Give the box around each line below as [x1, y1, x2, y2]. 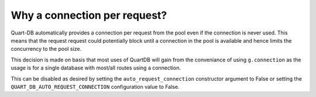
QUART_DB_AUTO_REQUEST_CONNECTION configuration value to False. [11, 83, 180, 90]
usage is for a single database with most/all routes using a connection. [11, 64, 181, 71]
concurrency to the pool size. [11, 46, 82, 53]
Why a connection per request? [11, 9, 167, 22]
